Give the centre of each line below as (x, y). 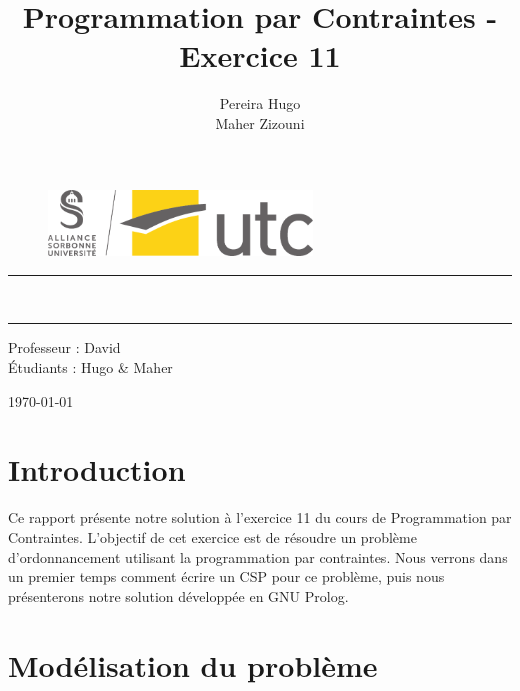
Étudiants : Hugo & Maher (90, 367)
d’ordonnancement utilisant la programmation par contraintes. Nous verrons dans (258, 556)
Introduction (97, 469)
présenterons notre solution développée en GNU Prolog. (178, 595)
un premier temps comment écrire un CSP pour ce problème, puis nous (226, 576)
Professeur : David (64, 347)
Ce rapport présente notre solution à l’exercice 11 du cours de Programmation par (260, 517)
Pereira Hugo (260, 103)
